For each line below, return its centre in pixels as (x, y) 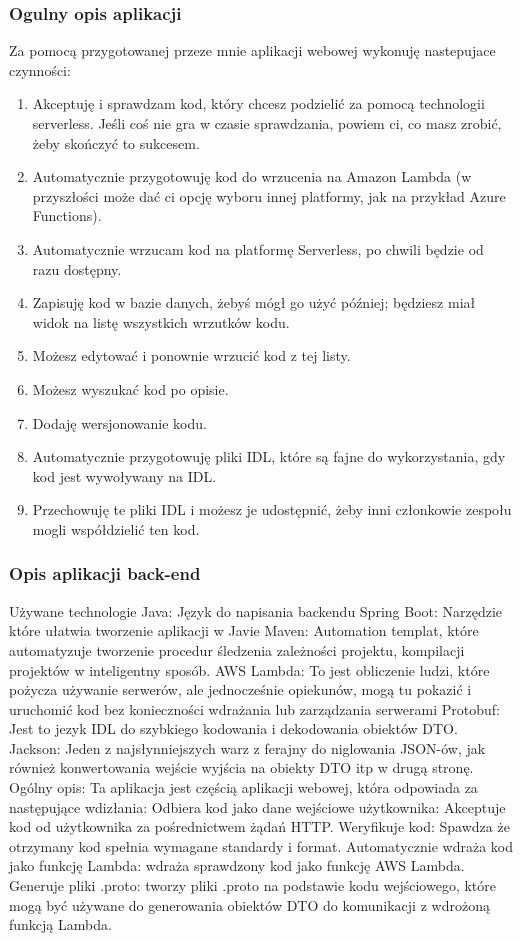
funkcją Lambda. (60, 924)
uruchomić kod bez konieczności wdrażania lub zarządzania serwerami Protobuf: (254, 708)
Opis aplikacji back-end (105, 573)
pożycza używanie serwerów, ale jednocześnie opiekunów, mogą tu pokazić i (240, 689)
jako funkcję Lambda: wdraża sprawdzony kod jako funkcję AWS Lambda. (237, 865)
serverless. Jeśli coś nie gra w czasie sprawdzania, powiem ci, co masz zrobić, (267, 123)
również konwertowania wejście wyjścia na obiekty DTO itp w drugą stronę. (241, 767)
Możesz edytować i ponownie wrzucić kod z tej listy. (191, 355)
